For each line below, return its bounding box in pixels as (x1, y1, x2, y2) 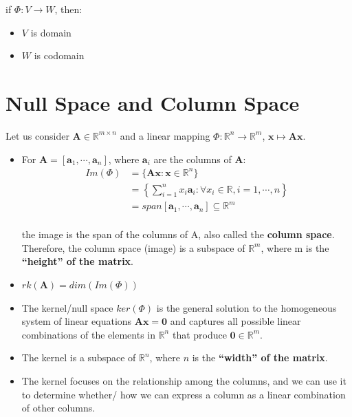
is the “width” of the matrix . (192, 350, 328, 365)
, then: (54, 2, 82, 16)
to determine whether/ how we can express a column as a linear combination (21, 387, 346, 401)
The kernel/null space (21, 300, 113, 314)
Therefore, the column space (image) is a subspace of (21, 240, 245, 255)
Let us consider (5, 128, 69, 142)
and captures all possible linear (170, 314, 301, 328)
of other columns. (21, 400, 96, 415)
